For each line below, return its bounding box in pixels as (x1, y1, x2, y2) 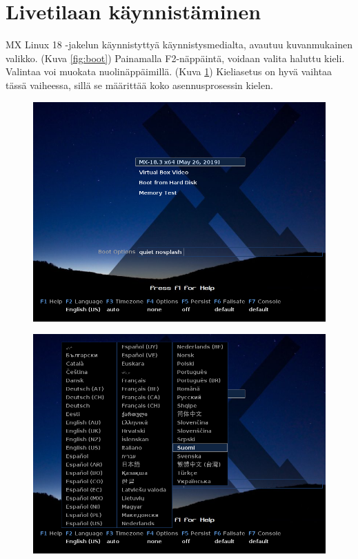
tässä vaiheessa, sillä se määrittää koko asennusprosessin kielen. (6, 77, 273, 92)
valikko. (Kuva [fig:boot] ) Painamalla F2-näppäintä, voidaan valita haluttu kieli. (6, 50, 345, 65)
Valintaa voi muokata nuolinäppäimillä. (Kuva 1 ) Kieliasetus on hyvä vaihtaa (6, 64, 332, 79)
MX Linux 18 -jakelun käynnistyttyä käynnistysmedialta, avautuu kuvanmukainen (6, 37, 352, 52)
